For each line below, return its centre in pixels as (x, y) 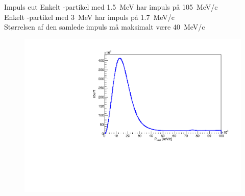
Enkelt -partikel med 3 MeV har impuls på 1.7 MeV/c (90, 17)
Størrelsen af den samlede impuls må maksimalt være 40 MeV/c (105, 27)
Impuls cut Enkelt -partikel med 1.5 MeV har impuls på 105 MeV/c (111, 7)
